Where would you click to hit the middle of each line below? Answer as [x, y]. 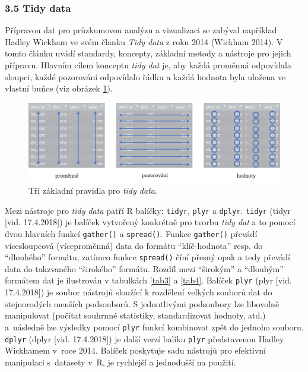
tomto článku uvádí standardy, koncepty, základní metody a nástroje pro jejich [148, 53]
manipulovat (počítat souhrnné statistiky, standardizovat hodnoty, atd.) [135, 315]
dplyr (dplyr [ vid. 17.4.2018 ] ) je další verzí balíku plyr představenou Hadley [145, 338]
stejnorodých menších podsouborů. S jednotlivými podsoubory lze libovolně [142, 303]
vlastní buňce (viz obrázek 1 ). [59, 88]
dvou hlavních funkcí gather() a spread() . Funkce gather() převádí [131, 233]
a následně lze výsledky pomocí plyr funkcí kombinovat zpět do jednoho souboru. [154, 327]
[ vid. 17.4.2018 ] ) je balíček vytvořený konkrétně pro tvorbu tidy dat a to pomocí [150, 222]
